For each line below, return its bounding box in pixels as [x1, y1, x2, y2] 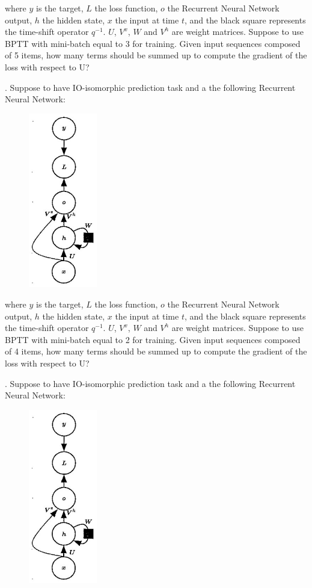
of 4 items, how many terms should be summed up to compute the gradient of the [5, 345, 307, 357]
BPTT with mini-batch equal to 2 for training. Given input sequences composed [5, 333, 301, 345]
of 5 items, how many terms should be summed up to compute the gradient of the [5, 49, 307, 61]
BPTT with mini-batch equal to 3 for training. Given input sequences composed [5, 37, 301, 49]
